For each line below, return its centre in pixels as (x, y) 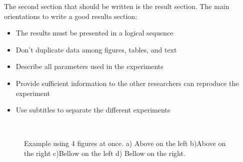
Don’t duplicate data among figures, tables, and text (96, 49)
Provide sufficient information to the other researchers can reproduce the (127, 83)
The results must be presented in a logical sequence (94, 33)
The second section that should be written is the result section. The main (117, 6)
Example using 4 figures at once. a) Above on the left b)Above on (125, 143)
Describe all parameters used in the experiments (89, 66)
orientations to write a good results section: (71, 16)
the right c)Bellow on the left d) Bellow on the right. (105, 153)
